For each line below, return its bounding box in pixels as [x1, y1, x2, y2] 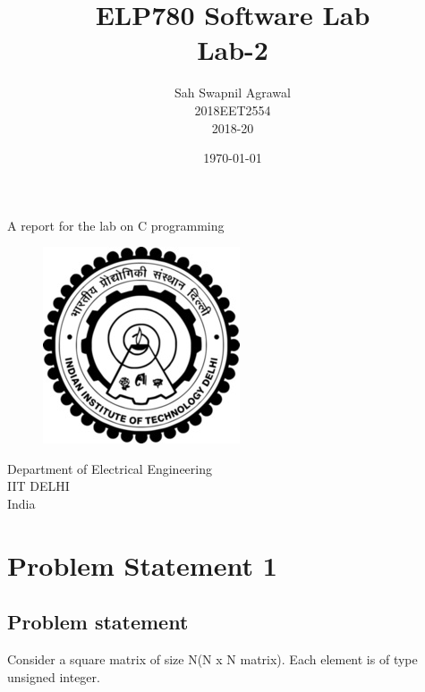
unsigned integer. [7, 667, 100, 686]
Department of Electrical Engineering [7, 459, 212, 477]
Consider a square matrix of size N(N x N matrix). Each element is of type [7, 650, 418, 669]
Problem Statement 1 [7, 546, 277, 583]
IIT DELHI [7, 477, 70, 495]
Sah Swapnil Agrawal [174, 83, 291, 102]
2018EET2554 [194, 100, 271, 119]
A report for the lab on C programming [7, 215, 225, 234]
